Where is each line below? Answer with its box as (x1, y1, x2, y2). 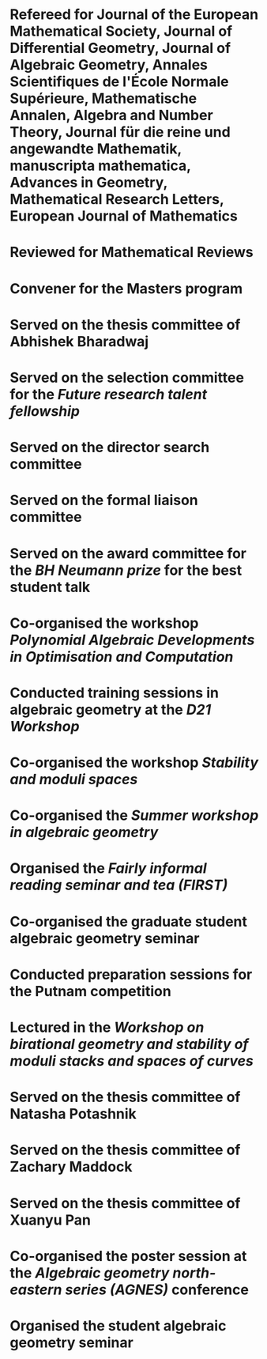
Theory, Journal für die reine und (9, 123, 231, 142)
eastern (9, 1281, 62, 1298)
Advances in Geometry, (9, 174, 167, 191)
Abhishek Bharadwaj (9, 332, 149, 350)
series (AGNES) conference (65, 1281, 249, 1298)
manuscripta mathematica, (9, 157, 191, 175)
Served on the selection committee (9, 368, 245, 387)
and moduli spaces (9, 771, 138, 788)
